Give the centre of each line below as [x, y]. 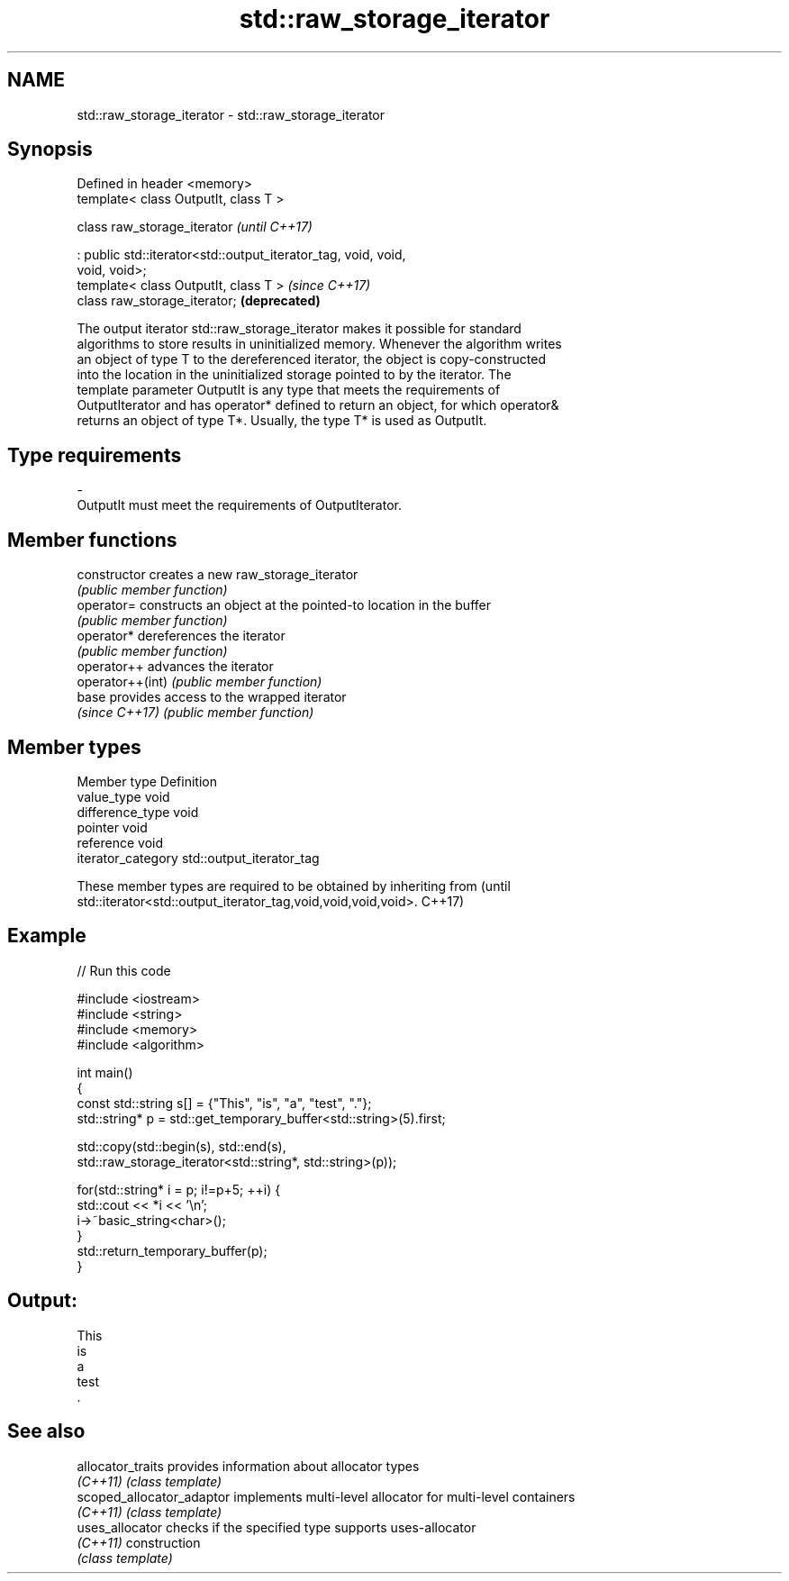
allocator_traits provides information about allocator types [248, 1466]
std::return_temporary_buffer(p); [172, 1250]
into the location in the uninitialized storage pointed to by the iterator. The [294, 375]
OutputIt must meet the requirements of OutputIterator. [239, 505]
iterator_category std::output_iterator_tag [198, 858]
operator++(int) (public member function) [200, 682]
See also [46, 1431]
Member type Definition [147, 781]
